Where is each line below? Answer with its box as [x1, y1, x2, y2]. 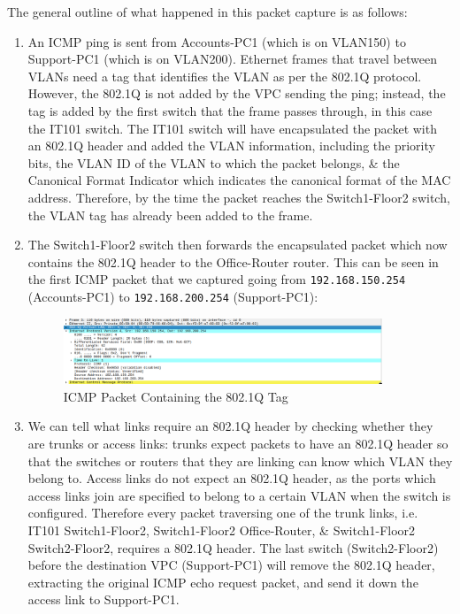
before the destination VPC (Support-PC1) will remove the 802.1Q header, [27, 556, 435, 574]
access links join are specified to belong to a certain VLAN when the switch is [27, 486, 451, 504]
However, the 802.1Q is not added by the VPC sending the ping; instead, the [27, 84, 446, 103]
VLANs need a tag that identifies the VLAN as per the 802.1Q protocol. [27, 66, 422, 85]
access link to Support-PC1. [27, 590, 180, 609]
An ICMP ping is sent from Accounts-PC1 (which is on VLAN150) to [27, 32, 406, 50]
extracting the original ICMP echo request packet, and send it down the [27, 572, 418, 591]
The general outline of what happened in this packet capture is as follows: [7, 3, 408, 20]
